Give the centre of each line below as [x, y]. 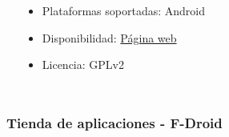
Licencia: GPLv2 [83, 64]
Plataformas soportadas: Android [123, 10]
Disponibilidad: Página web [109, 37]
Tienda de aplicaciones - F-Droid [114, 122]
